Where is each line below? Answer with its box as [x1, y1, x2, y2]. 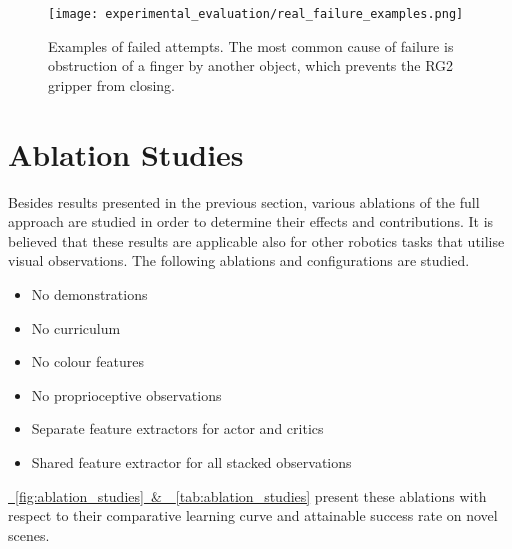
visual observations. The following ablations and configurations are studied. [8, 250, 470, 271]
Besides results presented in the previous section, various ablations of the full [8, 191, 480, 212]
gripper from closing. [48, 74, 175, 95]
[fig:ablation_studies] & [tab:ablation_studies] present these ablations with [15, 485, 487, 506]
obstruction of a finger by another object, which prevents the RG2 [48, 55, 454, 76]
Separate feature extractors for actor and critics [31, 418, 324, 439]
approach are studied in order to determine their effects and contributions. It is [8, 211, 494, 232]
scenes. [8, 524, 50, 545]
